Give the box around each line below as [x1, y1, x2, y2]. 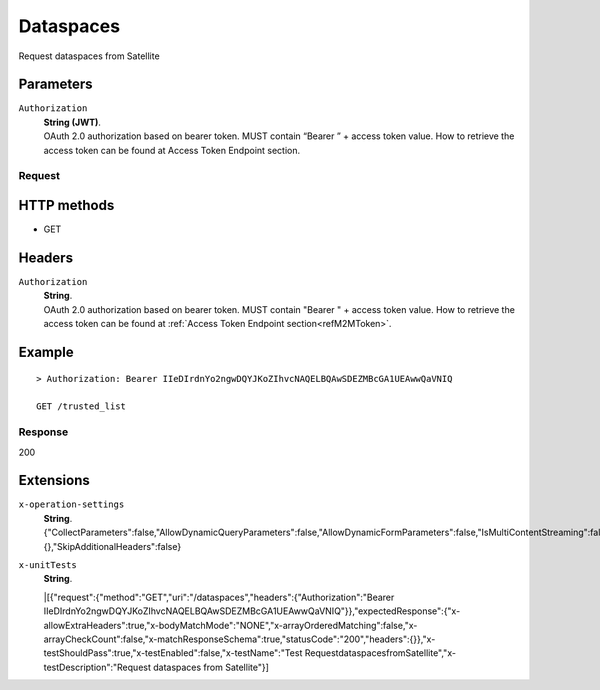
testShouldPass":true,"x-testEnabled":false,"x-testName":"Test [43, 647, 303, 659]
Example [18, 343, 74, 360]
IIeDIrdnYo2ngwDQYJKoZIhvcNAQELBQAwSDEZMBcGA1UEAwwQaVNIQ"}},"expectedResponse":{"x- [43, 605, 461, 617]
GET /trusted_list [36, 401, 127, 412]
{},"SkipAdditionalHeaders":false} [43, 540, 182, 552]
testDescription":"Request [43, 661, 152, 673]
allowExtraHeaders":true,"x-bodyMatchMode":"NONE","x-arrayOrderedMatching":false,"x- [43, 619, 418, 631]
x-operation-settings [18, 499, 125, 510]
